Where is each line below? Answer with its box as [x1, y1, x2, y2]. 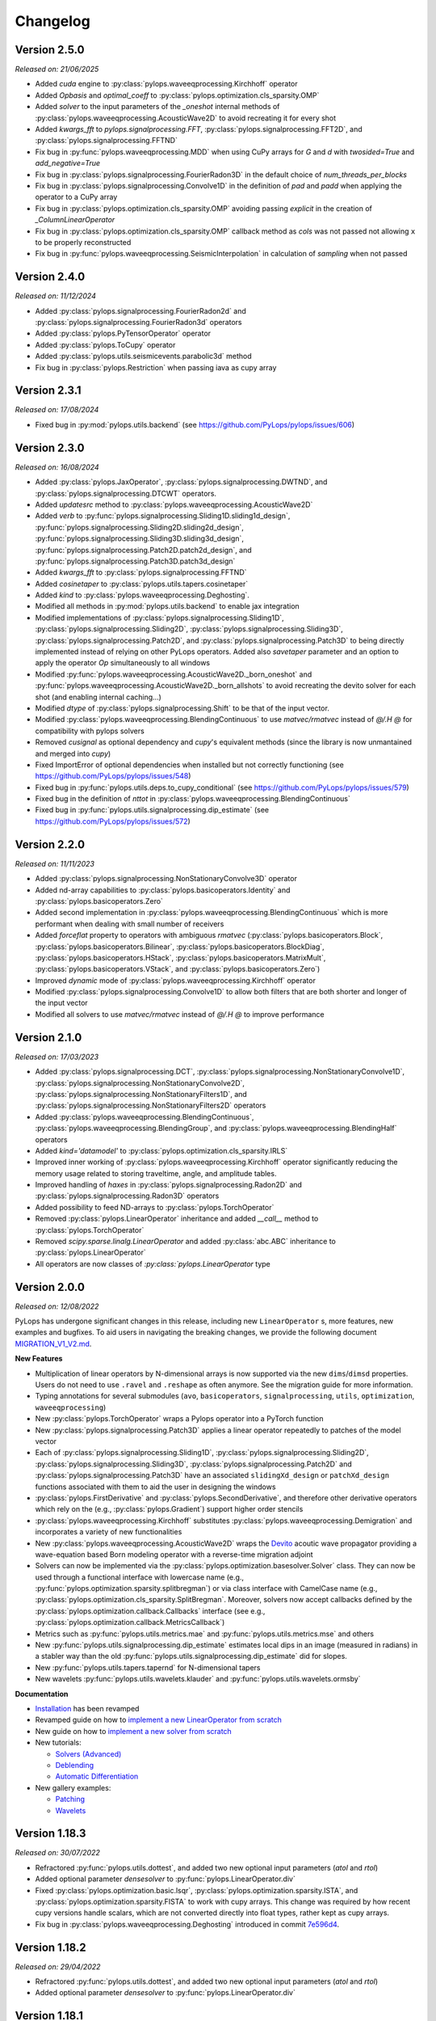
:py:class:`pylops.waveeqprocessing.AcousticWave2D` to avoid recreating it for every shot [35, 113, 337, 123]
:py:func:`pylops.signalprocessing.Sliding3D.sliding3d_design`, [35, 534, 244, 543]
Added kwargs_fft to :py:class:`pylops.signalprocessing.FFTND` [35, 567, 247, 577]
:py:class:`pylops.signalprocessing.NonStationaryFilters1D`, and [35, 1089, 248, 1099]
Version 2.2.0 [15, 838, 85, 851]
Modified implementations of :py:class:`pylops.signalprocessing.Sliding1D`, [35, 613, 284, 622]
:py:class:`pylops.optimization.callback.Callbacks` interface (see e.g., [35, 1605, 266, 1616]
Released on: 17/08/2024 [15, 405, 99, 415]
